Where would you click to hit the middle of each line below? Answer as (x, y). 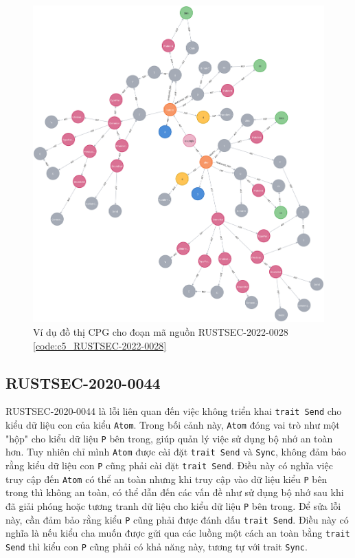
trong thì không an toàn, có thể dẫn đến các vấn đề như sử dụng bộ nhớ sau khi (175, 492)
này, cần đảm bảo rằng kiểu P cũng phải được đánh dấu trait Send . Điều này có (177, 519)
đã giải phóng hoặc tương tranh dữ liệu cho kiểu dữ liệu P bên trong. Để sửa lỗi (173, 505)
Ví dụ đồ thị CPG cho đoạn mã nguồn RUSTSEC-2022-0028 (161, 332)
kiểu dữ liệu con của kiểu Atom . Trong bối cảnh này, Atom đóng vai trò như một (173, 425)
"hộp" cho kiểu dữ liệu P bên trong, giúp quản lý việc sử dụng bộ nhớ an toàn (169, 438)
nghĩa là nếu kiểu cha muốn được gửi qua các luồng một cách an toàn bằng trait (178, 533)
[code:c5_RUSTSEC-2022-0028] (100, 345)
